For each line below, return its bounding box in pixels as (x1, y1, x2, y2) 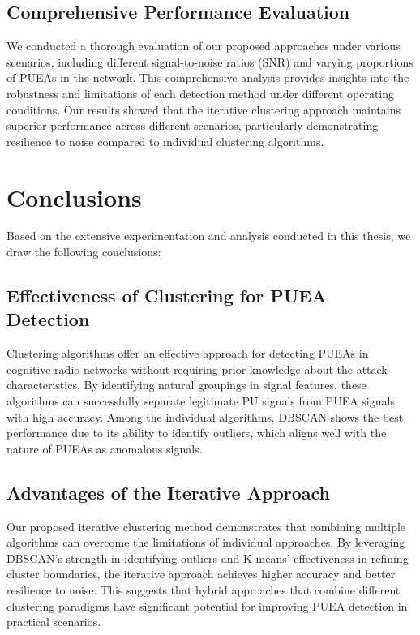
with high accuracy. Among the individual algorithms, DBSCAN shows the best (6, 408, 404, 425)
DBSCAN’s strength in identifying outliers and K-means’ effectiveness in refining (6, 549, 409, 566)
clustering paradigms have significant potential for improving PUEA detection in (6, 597, 408, 614)
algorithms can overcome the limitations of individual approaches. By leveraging (6, 534, 405, 551)
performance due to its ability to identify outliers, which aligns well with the (6, 424, 387, 441)
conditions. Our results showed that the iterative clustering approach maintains (6, 101, 401, 118)
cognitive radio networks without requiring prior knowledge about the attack (6, 360, 388, 377)
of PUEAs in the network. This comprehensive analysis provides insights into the (6, 69, 409, 86)
